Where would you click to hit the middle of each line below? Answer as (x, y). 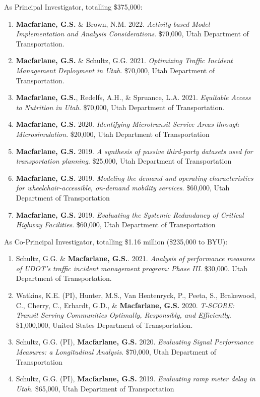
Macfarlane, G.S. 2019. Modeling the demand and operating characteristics (135, 178)
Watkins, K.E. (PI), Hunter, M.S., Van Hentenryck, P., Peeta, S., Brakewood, (136, 295)
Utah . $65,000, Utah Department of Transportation (95, 388)
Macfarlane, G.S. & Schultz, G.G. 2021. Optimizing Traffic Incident (124, 60)
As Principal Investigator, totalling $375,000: (73, 7)
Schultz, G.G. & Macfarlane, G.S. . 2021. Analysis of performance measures (135, 258)
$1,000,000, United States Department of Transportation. (104, 325)
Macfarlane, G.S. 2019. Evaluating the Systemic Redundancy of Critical (130, 214)
